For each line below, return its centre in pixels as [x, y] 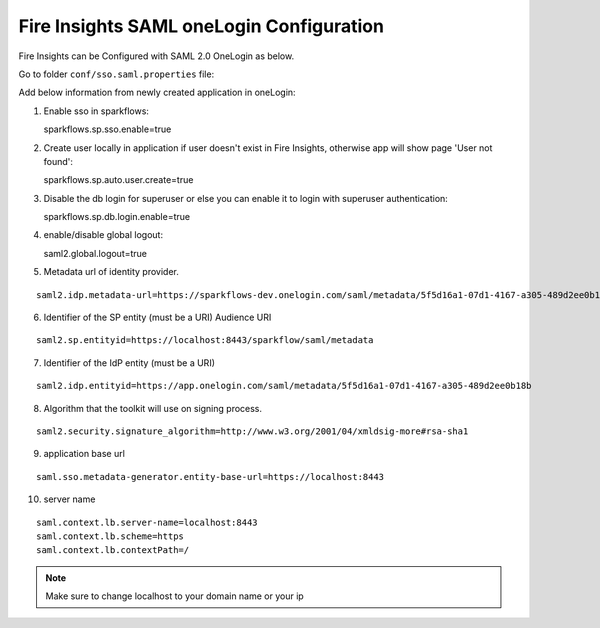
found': [58, 161]
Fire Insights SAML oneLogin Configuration [201, 26]
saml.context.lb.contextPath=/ [113, 550]
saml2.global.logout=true [95, 253]
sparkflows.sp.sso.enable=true [107, 129]
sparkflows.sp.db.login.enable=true [116, 217]
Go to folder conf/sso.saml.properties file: [116, 74]
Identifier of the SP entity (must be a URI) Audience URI [157, 317]
